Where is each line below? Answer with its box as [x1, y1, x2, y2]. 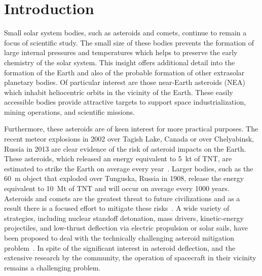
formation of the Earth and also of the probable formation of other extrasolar [4, 67, 245, 77]
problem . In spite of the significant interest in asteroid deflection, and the [4, 242, 236, 253]
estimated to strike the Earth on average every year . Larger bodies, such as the [4, 163, 253, 173]
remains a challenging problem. [4, 262, 101, 272]
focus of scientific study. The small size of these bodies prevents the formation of [4, 37, 254, 48]
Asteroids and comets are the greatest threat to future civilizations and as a [4, 193, 240, 203]
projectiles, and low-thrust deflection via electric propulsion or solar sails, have [4, 222, 248, 233]
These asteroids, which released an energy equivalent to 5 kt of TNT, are [4, 153, 232, 164]
